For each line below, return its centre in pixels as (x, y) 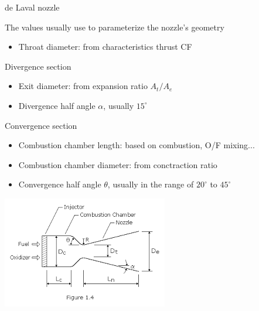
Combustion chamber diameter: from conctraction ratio (118, 164)
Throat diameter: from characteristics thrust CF (105, 47)
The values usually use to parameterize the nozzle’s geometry (115, 27)
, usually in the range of (151, 184)
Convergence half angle (60, 184)
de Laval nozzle (32, 7)
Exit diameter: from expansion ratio (83, 86)
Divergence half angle (57, 105)
